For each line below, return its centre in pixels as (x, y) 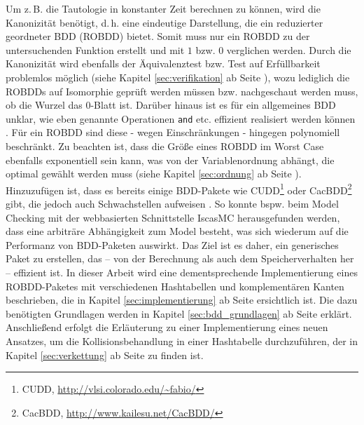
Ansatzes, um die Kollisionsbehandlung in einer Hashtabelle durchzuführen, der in (182, 340)
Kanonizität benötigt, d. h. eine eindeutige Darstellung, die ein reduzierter (164, 22)
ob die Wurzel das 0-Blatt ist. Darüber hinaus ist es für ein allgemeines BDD (171, 105)
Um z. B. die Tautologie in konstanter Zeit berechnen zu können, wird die (163, 8)
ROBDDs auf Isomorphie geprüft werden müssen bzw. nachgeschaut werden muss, (182, 91)
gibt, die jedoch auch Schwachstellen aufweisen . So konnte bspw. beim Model (172, 204)
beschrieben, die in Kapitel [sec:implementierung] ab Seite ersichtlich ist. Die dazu (182, 300)
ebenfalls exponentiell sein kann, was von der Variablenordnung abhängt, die (170, 160)
